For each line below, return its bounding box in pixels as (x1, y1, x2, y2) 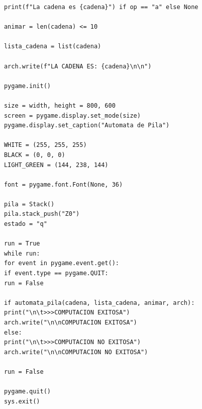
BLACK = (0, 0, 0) (4, 151, 65, 158)
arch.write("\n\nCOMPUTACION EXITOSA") (4, 319, 137, 326)
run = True (4, 240, 40, 248)
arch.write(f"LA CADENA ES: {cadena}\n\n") (4, 62, 152, 70)
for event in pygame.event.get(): (4, 260, 119, 267)
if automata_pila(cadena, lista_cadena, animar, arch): (4, 299, 195, 306)
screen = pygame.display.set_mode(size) (4, 112, 141, 119)
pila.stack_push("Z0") (4, 210, 80, 218)
